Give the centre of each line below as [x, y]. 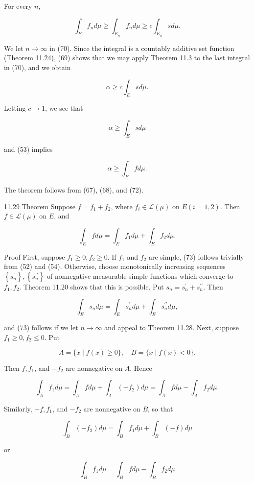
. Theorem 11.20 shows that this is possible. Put [92, 286]
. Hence [141, 368]
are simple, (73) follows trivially [196, 256]
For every [18, 6]
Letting [15, 108]
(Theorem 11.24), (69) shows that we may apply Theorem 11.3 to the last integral [127, 58]
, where [122, 206]
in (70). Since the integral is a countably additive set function [142, 48]
